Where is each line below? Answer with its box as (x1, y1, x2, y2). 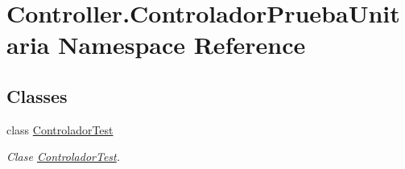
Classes (6, 83, 68, 108)
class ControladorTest (6, 121, 114, 138)
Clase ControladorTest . (6, 148, 121, 165)
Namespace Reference (58, 28, 306, 61)
